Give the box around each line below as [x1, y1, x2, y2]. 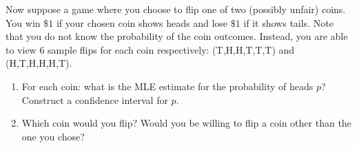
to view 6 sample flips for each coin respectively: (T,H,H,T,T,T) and [6, 42, 295, 56]
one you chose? [21, 129, 85, 143]
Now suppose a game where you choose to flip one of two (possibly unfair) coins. [6, 2, 346, 16]
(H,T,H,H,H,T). [6, 56, 72, 70]
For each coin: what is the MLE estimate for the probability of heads [21, 78, 314, 93]
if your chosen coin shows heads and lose [56, 15, 228, 30]
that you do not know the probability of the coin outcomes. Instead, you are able [6, 29, 348, 43]
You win [6, 15, 41, 30]
